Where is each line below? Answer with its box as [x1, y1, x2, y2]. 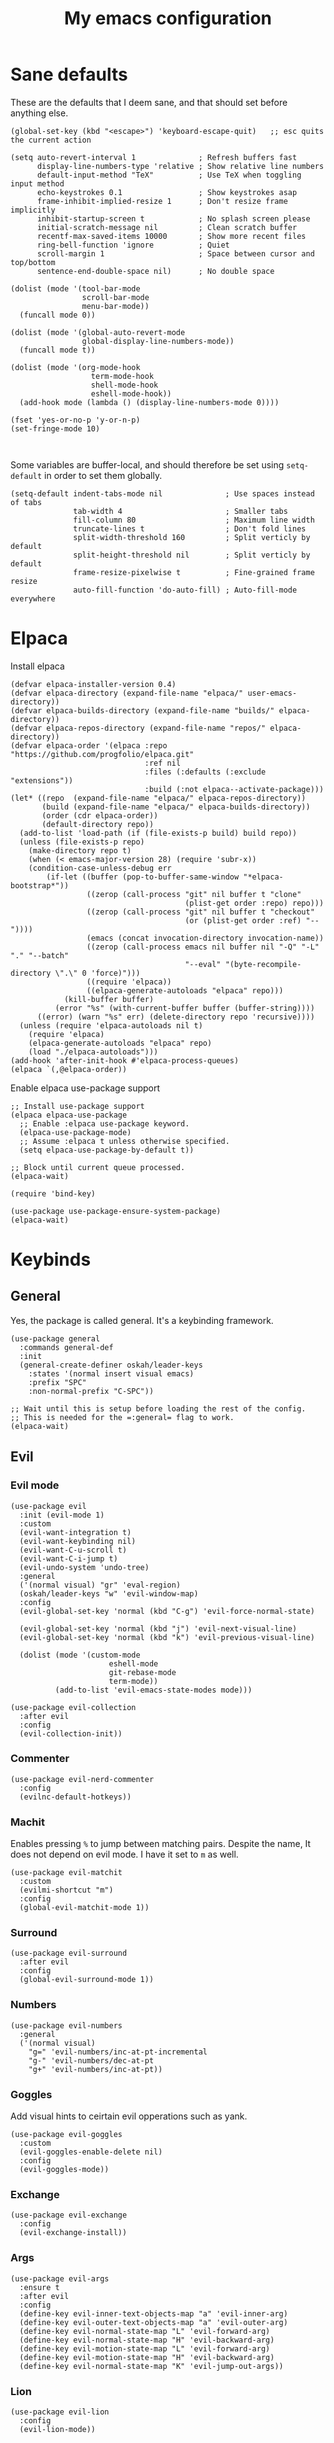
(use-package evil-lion [10, 2407, 110, 2417]
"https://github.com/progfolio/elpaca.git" [10, 749, 195, 759]
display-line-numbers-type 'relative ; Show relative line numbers [36, 161, 325, 171]
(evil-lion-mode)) [19, 2424, 97, 2434]
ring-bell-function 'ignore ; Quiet [36, 240, 230, 250]
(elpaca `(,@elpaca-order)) [10, 1064, 128, 1074]
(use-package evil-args [10, 2273, 110, 2284]
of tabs [10, 497, 43, 507]
